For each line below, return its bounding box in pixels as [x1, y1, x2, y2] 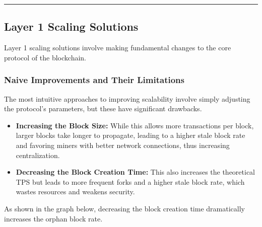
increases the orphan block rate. [4, 213, 103, 223]
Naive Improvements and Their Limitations [4, 73, 184, 86]
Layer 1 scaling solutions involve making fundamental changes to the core [4, 42, 231, 53]
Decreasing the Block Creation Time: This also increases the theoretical [16, 167, 255, 177]
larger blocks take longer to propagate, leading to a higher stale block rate [16, 130, 245, 140]
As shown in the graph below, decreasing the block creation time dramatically [4, 203, 245, 213]
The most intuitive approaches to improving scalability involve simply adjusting [4, 93, 250, 104]
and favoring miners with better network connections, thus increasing [16, 139, 230, 150]
